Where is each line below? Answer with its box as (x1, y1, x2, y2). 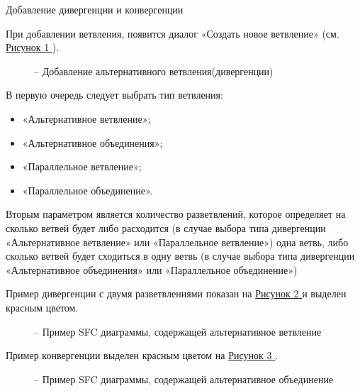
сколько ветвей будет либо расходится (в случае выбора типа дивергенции (6, 220, 326, 235)
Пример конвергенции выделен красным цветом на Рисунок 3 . (6, 348, 279, 363)
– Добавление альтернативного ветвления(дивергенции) (34, 63, 274, 78)
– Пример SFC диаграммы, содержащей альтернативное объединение (34, 371, 334, 386)
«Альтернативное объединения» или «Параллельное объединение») (6, 262, 298, 277)
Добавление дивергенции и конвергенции (6, 2, 184, 16)
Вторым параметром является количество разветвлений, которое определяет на (6, 206, 346, 221)
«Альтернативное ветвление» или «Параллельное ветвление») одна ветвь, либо (6, 234, 349, 249)
